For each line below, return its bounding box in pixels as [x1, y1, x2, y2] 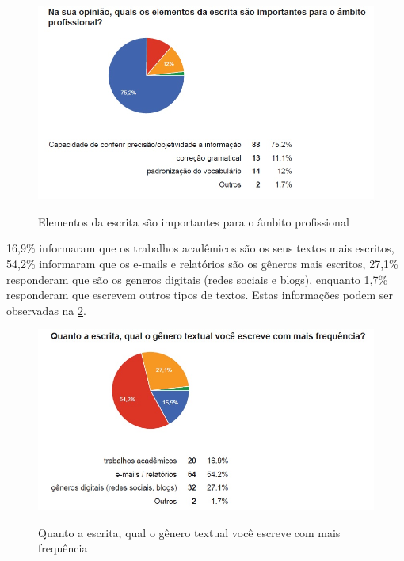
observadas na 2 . [6, 301, 86, 318]
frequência [38, 540, 88, 556]
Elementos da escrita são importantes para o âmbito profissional [38, 213, 349, 229]
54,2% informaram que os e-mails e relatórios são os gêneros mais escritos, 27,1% [6, 256, 398, 272]
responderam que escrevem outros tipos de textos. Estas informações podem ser [6, 286, 393, 303]
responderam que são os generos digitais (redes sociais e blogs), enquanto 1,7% [6, 271, 388, 287]
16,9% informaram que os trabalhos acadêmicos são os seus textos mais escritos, [6, 240, 394, 256]
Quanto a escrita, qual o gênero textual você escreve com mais [38, 524, 341, 540]
